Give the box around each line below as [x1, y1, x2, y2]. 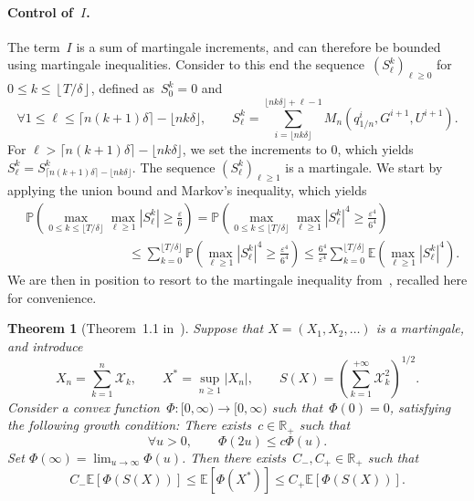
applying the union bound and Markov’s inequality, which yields [7, 181, 367, 200]
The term [7, 37, 60, 56]
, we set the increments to [182, 139, 327, 158]
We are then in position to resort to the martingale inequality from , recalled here [7, 269, 468, 288]
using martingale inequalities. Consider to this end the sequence [7, 55, 364, 74]
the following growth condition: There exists [7, 415, 251, 434]
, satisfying [389, 397, 451, 416]
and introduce [7, 336, 83, 355]
